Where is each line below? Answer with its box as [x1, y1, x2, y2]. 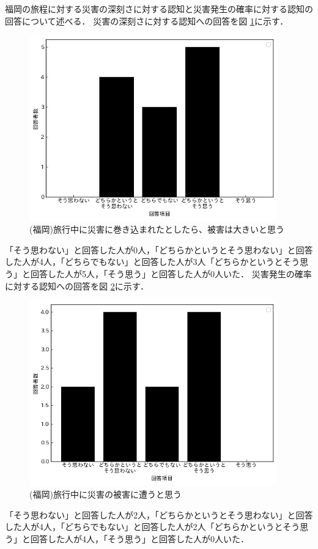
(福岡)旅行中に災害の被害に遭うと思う [29, 488, 182, 501]
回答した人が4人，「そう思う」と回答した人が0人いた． [30, 532, 249, 545]
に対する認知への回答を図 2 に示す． [5, 279, 149, 292]
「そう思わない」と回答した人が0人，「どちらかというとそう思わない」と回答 [5, 243, 313, 256]
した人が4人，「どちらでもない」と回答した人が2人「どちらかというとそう [5, 520, 300, 533]
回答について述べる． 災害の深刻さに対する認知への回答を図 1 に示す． [5, 14, 289, 27]
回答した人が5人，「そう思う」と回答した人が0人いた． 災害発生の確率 [30, 267, 312, 280]
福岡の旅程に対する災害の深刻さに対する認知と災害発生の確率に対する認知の [5, 2, 313, 15]
